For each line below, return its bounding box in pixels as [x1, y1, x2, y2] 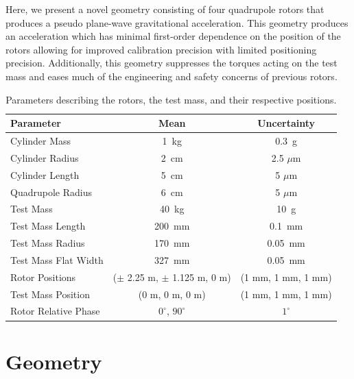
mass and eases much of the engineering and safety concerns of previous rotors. [5, 69, 338, 83]
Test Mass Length [10, 219, 86, 233]
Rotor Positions [10, 269, 76, 284]
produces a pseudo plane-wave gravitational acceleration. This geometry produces [5, 15, 349, 29]
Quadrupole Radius [10, 184, 92, 199]
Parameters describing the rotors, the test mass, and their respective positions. [5, 92, 337, 106]
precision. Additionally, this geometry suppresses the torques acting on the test [5, 56, 338, 70]
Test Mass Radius [10, 236, 85, 250]
